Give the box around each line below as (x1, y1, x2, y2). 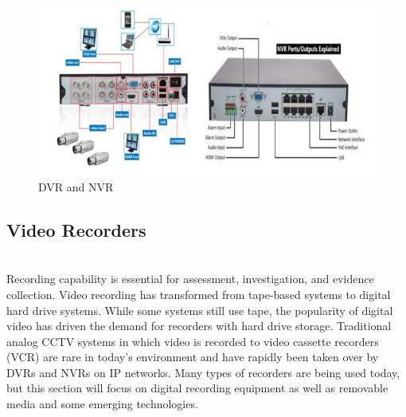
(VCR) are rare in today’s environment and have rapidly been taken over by (6, 348, 379, 365)
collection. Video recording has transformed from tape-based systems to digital (6, 285, 391, 302)
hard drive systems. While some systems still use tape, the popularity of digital (6, 301, 393, 318)
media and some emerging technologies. (6, 395, 198, 412)
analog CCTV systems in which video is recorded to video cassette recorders (6, 332, 379, 349)
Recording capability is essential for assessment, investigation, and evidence (6, 270, 374, 287)
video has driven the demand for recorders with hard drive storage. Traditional (6, 317, 392, 334)
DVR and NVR (38, 178, 114, 195)
